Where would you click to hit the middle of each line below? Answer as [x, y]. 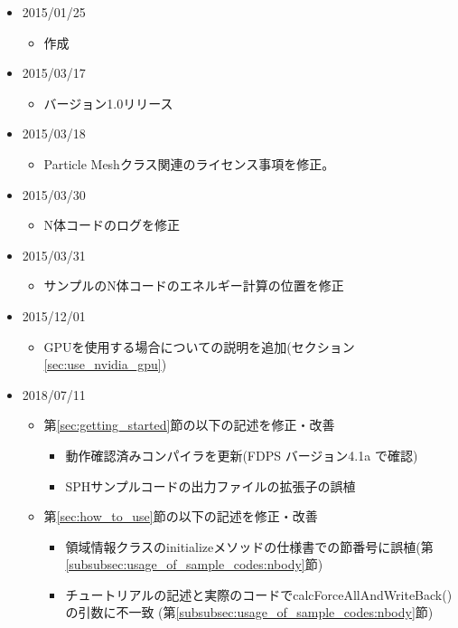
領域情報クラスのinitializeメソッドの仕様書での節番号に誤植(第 [249, 546]
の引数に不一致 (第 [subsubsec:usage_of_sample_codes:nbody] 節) [249, 612]
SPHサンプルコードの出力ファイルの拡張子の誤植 [210, 485]
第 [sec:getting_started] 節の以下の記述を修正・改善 [189, 425]
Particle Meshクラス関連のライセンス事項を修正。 [189, 163]
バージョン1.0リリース [108, 103]
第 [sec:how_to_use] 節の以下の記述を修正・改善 [181, 516]
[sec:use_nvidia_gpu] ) [105, 364]
